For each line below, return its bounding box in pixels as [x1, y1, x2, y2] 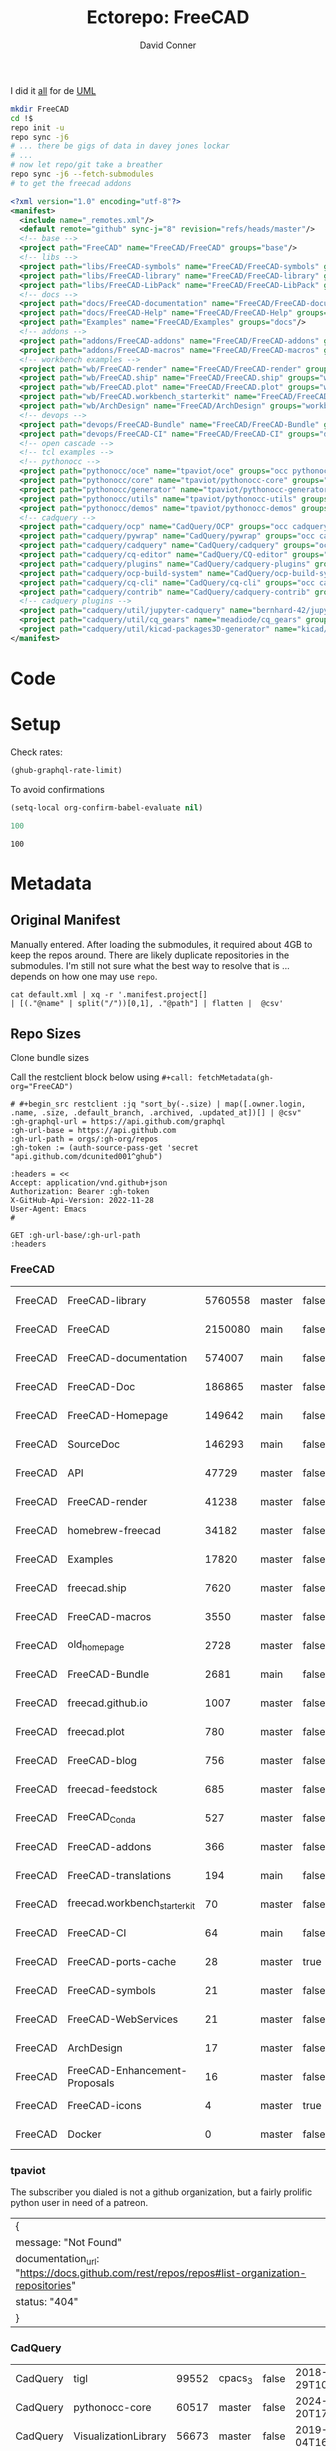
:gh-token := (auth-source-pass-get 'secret [10, 1143, 199, 1153]
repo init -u [10, 122, 65, 133]
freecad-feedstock [67, 1782, 158, 1796]
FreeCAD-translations [67, 1868, 172, 1882]
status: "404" [15, 2295, 79, 2309]
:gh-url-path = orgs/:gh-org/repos [10, 1134, 159, 1145]
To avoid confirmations [10, 783, 105, 795]
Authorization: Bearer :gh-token [10, 1187, 150, 1197]
